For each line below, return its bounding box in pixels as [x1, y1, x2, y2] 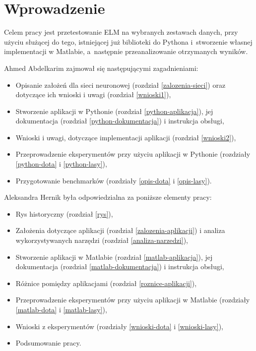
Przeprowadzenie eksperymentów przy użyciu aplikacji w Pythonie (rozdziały [15, 149, 251, 159]
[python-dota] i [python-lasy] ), [15, 159, 107, 169]
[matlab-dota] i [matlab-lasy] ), [15, 304, 107, 314]
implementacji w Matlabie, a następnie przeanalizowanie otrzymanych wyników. [4, 46, 248, 57]
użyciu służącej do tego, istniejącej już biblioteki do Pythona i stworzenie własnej [4, 36, 253, 47]
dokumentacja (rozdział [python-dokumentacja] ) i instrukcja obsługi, [15, 116, 224, 126]
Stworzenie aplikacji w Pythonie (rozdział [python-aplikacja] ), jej [15, 106, 213, 116]
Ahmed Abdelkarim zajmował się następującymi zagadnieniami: [4, 62, 198, 73]
